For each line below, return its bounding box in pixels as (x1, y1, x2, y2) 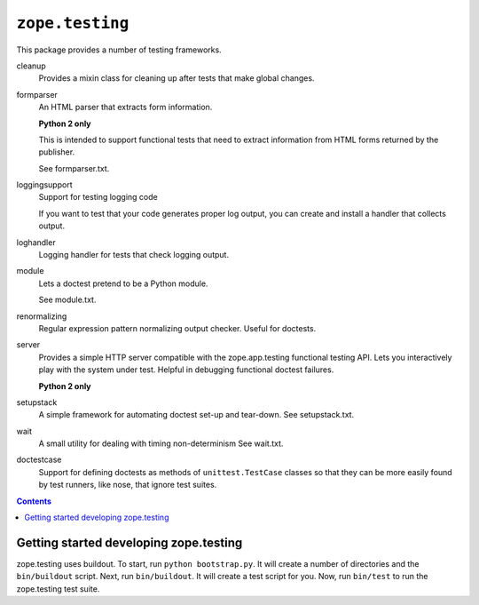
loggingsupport (16, 179, 73, 190)
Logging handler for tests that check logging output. (38, 250, 230, 260)
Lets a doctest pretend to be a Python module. (38, 278, 208, 289)
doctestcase (16, 454, 62, 466)
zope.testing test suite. (16, 583, 100, 594)
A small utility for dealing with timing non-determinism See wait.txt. (38, 438, 284, 449)
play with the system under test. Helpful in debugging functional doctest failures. (38, 364, 334, 375)
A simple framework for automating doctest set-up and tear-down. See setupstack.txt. (38, 410, 355, 420)
